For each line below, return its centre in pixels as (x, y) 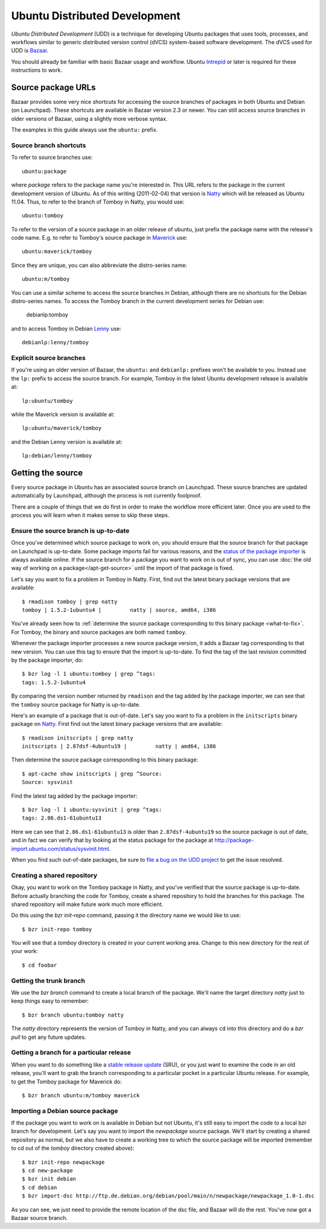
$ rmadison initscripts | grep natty (78, 738)
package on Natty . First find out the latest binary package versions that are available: (117, 724)
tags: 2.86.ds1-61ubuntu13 (62, 818)
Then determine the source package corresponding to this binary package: (105, 760)
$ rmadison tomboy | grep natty (70, 602)
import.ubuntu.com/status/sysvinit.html (60, 849)
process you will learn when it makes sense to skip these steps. (90, 515)
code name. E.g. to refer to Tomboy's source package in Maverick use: (99, 238)
